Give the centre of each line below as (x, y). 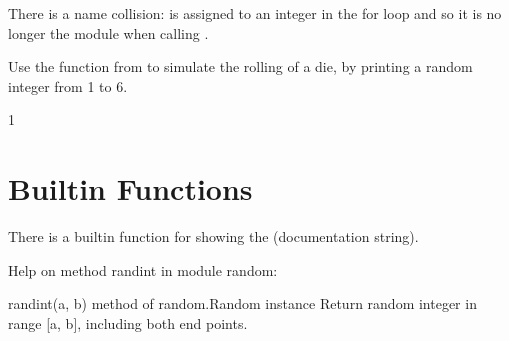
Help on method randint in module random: (143, 269)
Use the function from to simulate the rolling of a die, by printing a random (240, 66)
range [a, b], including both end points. (128, 322)
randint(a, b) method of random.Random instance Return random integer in (242, 303)
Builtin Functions (130, 188)
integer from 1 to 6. (68, 85)
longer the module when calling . (108, 32)
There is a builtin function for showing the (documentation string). (213, 236)
